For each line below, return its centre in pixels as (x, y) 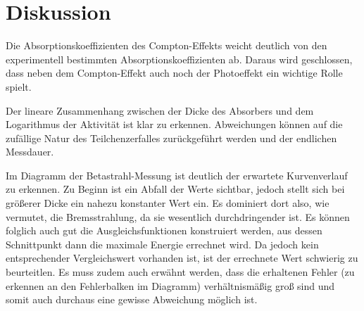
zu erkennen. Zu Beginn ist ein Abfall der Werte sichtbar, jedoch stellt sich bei (175, 189)
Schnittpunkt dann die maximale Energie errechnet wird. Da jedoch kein (162, 244)
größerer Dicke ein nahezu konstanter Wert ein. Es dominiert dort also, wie (168, 203)
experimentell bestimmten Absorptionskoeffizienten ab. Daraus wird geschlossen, (179, 59)
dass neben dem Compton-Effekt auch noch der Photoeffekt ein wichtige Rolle (174, 73)
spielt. (19, 86)
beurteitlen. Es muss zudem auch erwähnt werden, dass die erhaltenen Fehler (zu (180, 272)
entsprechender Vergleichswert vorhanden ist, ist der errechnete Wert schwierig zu (182, 258)
